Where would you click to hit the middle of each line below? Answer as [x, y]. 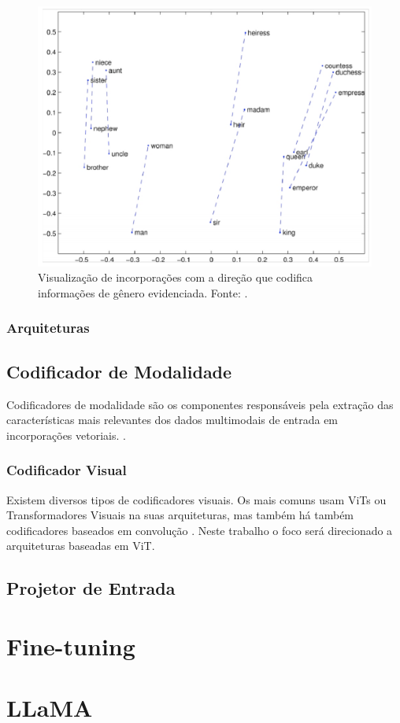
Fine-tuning [71, 646]
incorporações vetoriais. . [66, 435]
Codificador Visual [67, 470]
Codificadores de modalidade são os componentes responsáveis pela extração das [200, 404]
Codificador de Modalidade [119, 371]
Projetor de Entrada [91, 588]
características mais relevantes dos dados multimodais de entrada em [172, 420]
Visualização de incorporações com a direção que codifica [176, 277]
